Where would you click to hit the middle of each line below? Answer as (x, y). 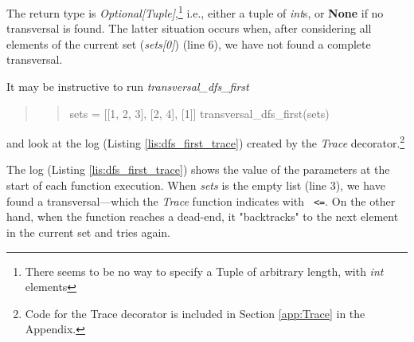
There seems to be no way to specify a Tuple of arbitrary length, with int (204, 271)
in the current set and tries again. (88, 232)
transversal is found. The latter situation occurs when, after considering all (189, 28)
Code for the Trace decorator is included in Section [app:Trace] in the (195, 313)
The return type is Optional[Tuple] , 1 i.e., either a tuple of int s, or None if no (195, 12)
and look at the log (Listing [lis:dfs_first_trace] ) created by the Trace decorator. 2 (206, 142)
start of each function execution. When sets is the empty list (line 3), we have (196, 185)
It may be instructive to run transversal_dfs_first (128, 86)
